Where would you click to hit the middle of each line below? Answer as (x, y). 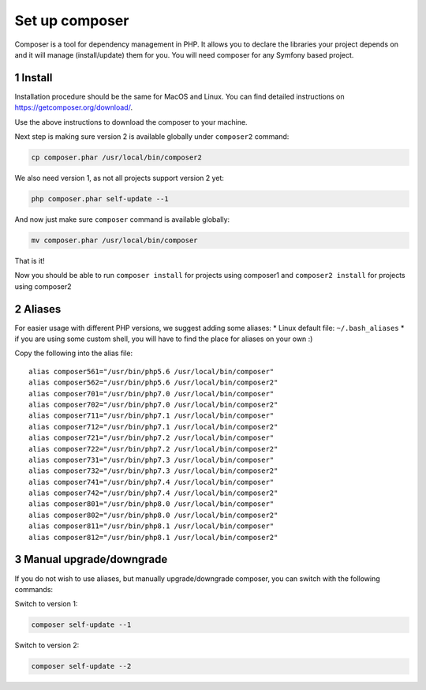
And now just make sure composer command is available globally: (122, 219)
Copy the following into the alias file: (74, 353)
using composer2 (43, 286)
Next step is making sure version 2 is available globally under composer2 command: (152, 137)
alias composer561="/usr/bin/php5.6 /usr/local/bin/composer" (151, 371)
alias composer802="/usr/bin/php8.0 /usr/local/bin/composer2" (153, 515)
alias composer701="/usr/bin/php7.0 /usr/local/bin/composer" (151, 394)
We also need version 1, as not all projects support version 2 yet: (120, 178)
